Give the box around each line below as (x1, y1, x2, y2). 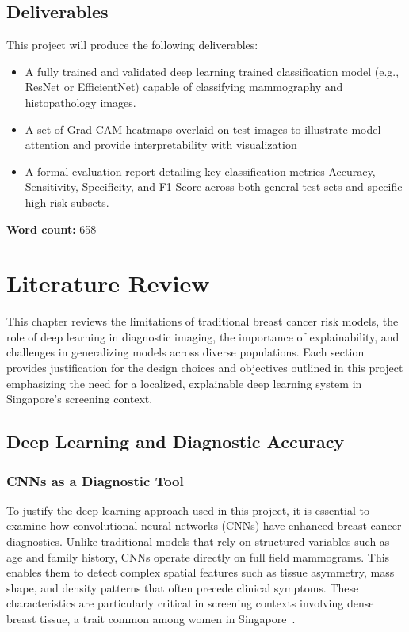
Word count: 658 (6, 220, 97, 237)
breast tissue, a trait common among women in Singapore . (6, 610, 296, 626)
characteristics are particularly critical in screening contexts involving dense (6, 595, 374, 611)
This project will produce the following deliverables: (6, 36, 258, 53)
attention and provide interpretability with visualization (25, 136, 297, 153)
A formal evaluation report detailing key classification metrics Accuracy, (25, 162, 376, 179)
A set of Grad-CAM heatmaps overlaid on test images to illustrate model (25, 120, 381, 137)
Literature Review (6, 267, 210, 299)
